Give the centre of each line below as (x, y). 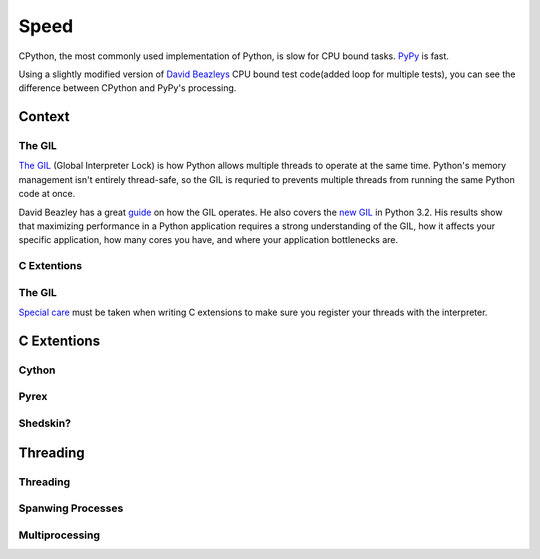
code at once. (47, 194)
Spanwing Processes (71, 508)
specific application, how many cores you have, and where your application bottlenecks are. (208, 240)
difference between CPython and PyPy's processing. (127, 88)
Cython (37, 370)
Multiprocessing (59, 535)
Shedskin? (45, 423)
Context (44, 116)
